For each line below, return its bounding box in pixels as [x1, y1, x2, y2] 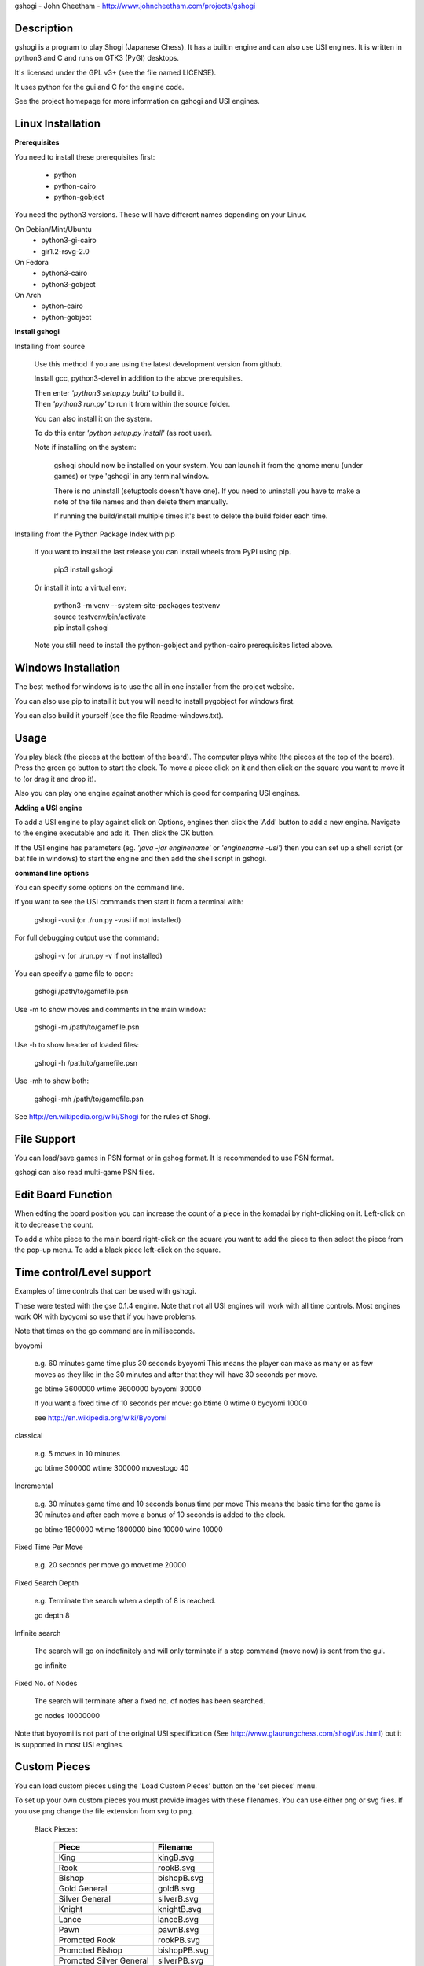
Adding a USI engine [14, 803, 82, 812]
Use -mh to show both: [14, 1076, 90, 1085]
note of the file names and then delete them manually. [53, 496, 228, 506]
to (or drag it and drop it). [14, 774, 97, 783]
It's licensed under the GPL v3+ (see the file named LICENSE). [14, 68, 216, 77]
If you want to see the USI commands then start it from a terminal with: [14, 897, 243, 907]
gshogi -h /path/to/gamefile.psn [34, 1058, 137, 1067]
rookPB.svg [157, 1935, 200, 1946]
